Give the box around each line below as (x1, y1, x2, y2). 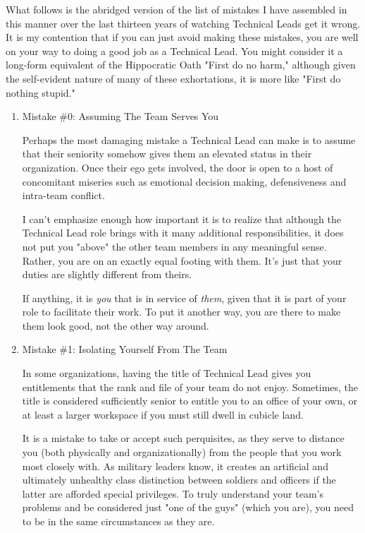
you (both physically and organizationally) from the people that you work (22, 445, 342, 460)
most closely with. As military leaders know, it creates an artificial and (22, 458, 328, 473)
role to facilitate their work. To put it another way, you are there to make (22, 304, 341, 319)
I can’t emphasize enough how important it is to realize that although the (22, 211, 341, 226)
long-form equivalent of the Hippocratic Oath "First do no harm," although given (6, 57, 356, 72)
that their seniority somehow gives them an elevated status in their (22, 146, 312, 161)
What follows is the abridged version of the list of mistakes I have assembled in (6, 2, 347, 16)
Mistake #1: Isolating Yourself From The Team (22, 342, 228, 357)
